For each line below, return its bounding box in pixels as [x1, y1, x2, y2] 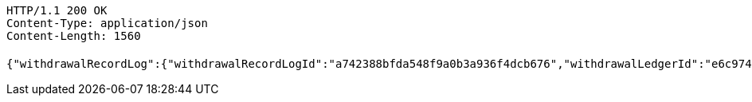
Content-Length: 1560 [6, 29, 141, 42]
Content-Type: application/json [6, 17, 208, 29]
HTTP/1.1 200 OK [6, 4, 108, 17]
